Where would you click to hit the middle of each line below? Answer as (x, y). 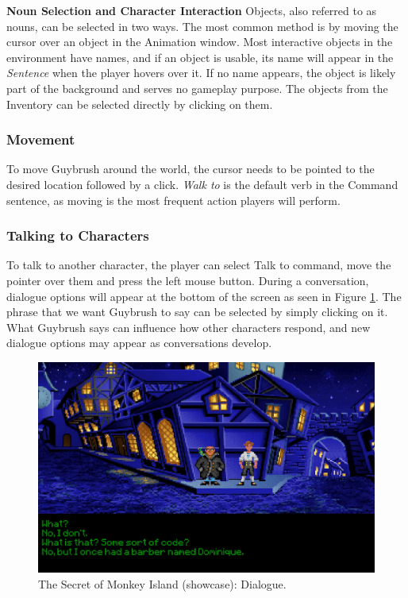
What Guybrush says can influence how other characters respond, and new (189, 327)
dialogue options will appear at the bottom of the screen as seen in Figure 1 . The (204, 296)
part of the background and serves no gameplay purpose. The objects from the (197, 88)
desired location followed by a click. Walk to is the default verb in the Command (202, 184)
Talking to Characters (78, 235)
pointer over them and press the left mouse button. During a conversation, (188, 280)
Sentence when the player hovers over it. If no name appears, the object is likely (201, 73)
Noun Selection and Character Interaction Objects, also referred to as (192, 10)
